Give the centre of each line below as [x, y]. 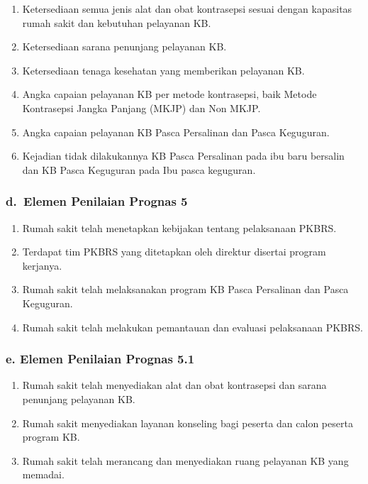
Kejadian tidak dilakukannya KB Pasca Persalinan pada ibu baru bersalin [183, 156]
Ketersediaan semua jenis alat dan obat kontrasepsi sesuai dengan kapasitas [187, 9]
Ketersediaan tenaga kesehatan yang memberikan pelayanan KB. [163, 70]
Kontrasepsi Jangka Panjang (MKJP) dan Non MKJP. [141, 108]
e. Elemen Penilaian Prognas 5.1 [100, 359]
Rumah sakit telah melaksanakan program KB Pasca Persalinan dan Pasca [185, 289]
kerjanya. [42, 265]
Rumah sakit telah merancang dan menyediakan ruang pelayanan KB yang [185, 460]
